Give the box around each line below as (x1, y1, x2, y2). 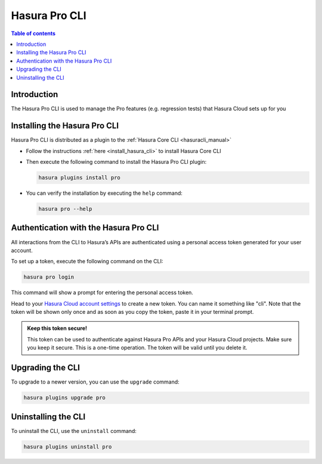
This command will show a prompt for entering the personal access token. (11, 289, 194, 296)
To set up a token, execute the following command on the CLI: (11, 258, 163, 265)
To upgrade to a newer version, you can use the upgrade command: (11, 378, 180, 385)
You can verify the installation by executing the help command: (26, 189, 183, 197)
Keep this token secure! (27, 325, 88, 332)
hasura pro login (23, 274, 75, 281)
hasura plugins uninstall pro (23, 443, 112, 450)
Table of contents (11, 30, 56, 37)
